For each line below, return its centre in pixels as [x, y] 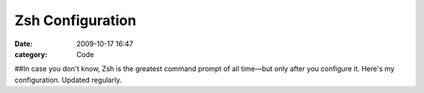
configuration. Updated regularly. [68, 80]
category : [31, 54]
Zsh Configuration [75, 20]
